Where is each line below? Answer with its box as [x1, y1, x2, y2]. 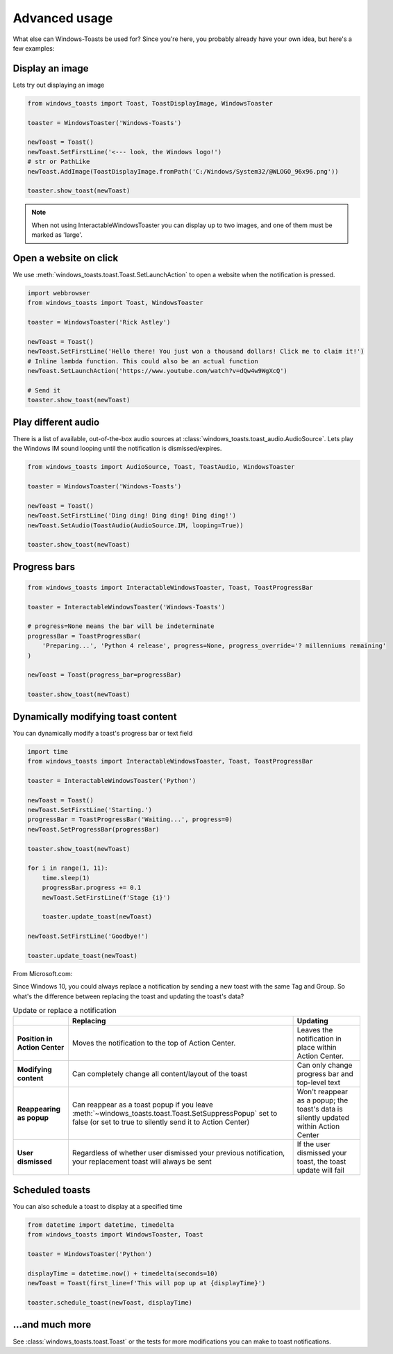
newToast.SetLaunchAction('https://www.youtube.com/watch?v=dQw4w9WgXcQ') [27, 367, 288, 375]
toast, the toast [296, 1157, 346, 1166]
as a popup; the [296, 1096, 349, 1105]
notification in [296, 1034, 342, 1043]
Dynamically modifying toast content [12, 711, 177, 723]
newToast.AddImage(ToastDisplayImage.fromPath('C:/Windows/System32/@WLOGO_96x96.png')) [27, 167, 340, 175]
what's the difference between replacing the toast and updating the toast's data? [12, 992, 244, 1000]
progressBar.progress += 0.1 [42, 884, 142, 892]
